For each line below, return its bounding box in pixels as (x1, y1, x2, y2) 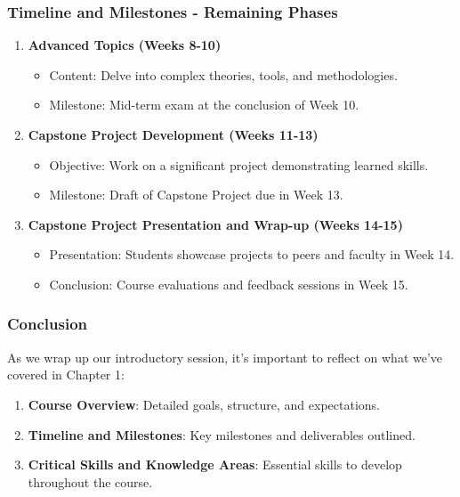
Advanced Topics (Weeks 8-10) (28, 36, 222, 54)
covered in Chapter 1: (7, 365, 125, 384)
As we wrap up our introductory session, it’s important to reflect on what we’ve (7, 347, 443, 366)
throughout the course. (28, 472, 153, 491)
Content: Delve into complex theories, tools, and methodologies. (49, 65, 398, 84)
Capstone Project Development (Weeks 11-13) (28, 126, 319, 143)
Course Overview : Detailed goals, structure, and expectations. (28, 395, 380, 413)
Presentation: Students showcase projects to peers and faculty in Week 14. (49, 245, 455, 264)
